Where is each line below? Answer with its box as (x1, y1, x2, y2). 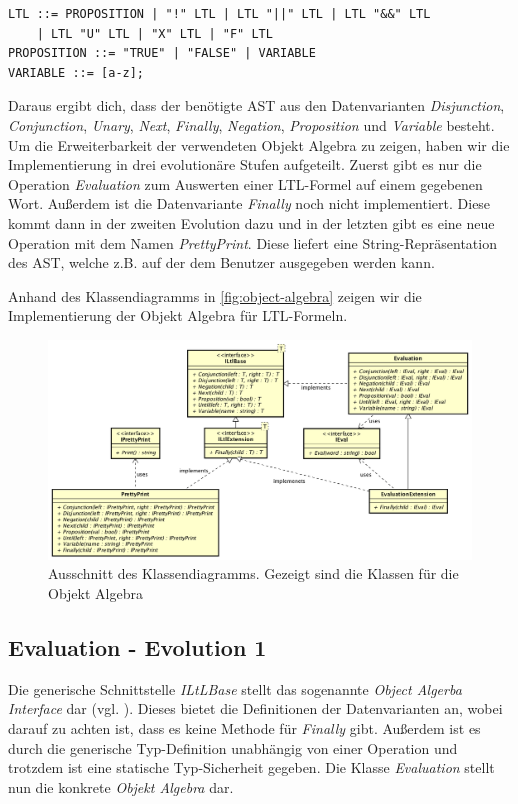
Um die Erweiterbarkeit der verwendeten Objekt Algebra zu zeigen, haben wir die (8, 134, 510, 155)
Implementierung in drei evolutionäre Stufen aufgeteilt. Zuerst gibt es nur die (8, 154, 482, 175)
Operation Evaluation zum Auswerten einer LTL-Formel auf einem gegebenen (8, 173, 483, 194)
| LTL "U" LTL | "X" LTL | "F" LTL (36, 26, 273, 41)
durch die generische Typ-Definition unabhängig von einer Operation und (8, 737, 458, 758)
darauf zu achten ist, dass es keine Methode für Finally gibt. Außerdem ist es (8, 717, 481, 738)
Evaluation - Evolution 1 (8, 631, 267, 662)
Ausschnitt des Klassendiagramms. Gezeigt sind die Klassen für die (48, 563, 459, 584)
